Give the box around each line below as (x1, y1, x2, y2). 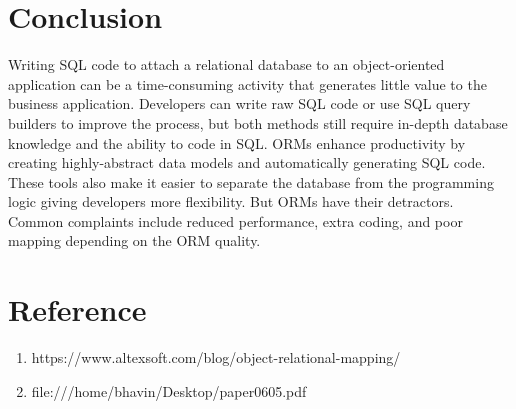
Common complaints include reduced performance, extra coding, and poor (8, 210, 463, 231)
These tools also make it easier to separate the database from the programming (8, 171, 494, 192)
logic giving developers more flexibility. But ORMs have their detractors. (8, 191, 454, 212)
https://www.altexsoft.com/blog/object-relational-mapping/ (31, 347, 401, 368)
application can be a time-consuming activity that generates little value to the (8, 73, 487, 94)
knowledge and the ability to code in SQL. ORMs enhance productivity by (8, 132, 466, 153)
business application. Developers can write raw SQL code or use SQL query (8, 93, 471, 114)
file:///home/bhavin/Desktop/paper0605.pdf (31, 380, 307, 401)
